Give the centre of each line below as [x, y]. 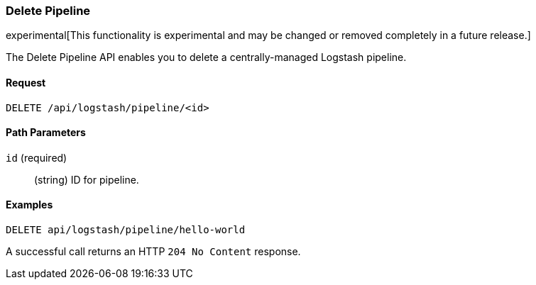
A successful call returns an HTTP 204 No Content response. [153, 252]
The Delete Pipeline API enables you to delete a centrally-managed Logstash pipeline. [206, 57]
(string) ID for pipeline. [87, 179]
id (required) [37, 157]
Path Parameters [46, 133]
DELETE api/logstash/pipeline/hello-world [126, 230]
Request [26, 82]
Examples [29, 205]
